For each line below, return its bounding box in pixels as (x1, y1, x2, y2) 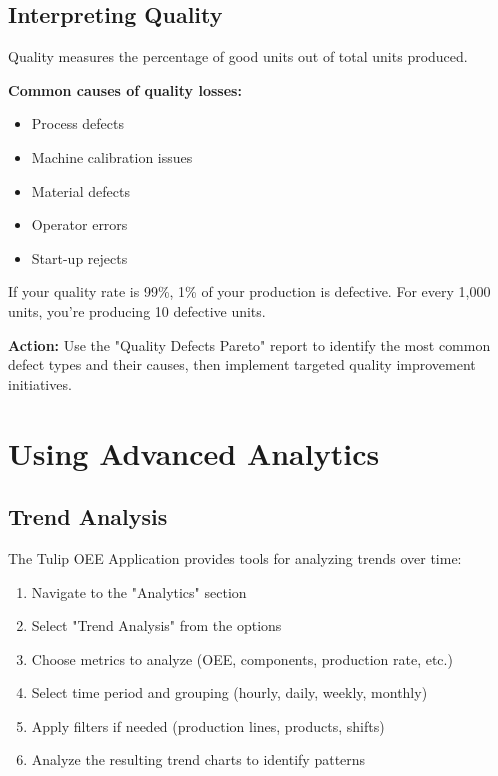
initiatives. (8, 373, 72, 394)
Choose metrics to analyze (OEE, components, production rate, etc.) (31, 648, 453, 669)
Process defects (31, 113, 125, 134)
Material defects (31, 180, 130, 201)
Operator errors (31, 214, 128, 235)
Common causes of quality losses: (8, 79, 242, 100)
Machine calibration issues (31, 146, 193, 167)
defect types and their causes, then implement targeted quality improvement (8, 354, 476, 375)
